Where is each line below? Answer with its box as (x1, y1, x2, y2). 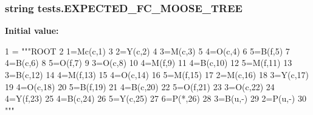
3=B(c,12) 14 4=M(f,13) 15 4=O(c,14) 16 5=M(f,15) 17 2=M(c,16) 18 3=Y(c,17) (5, 68, 309, 80)
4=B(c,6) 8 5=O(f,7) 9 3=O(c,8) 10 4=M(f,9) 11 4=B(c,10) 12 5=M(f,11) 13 (5, 56, 292, 69)
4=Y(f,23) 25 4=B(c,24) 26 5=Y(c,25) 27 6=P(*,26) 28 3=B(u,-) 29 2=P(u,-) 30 (5, 92, 306, 105)
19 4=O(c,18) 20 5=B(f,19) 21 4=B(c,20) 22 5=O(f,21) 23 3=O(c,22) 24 (5, 80, 275, 93)
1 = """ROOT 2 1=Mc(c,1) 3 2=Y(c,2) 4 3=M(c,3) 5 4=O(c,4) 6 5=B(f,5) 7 (5, 44, 290, 57)
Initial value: (5, 24, 59, 37)
